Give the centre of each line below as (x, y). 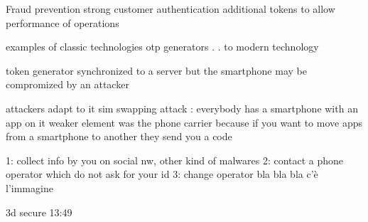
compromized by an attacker (67, 84)
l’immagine (29, 187)
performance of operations (63, 22)
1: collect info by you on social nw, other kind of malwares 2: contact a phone (175, 160)
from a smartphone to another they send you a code (119, 136)
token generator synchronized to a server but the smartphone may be (156, 70)
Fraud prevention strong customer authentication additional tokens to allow (171, 9)
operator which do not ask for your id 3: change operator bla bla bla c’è (162, 174)
